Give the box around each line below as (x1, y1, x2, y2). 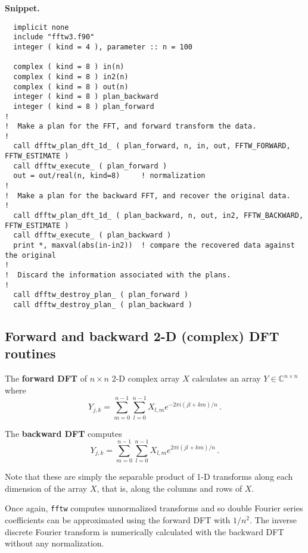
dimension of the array (5, 482, 88, 494)
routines (5, 344, 56, 363)
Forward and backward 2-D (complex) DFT (5, 327, 279, 345)
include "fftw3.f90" (13, 33, 95, 42)
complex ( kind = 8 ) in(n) (13, 63, 125, 71)
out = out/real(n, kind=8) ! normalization (13, 171, 206, 180)
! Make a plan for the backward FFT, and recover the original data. (5, 191, 291, 200)
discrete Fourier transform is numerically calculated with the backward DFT (5, 525, 284, 538)
